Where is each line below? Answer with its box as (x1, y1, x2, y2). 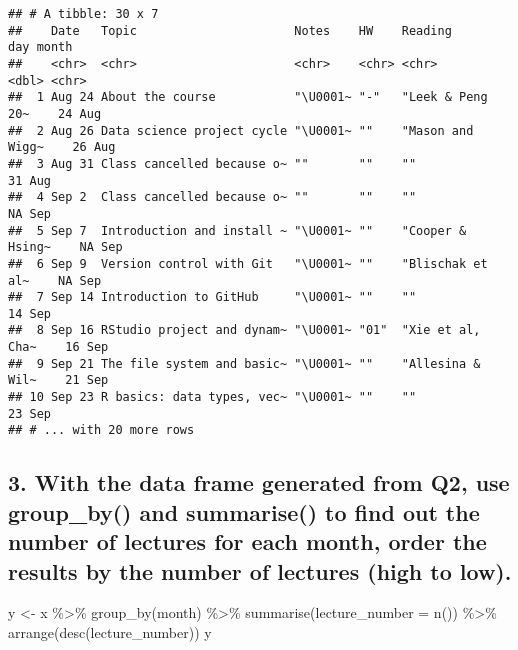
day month (8, 40, 73, 55)
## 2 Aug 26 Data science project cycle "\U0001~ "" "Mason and (8, 123, 474, 138)
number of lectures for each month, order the (8, 526, 487, 557)
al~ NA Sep (8, 273, 102, 288)
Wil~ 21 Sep (8, 373, 109, 388)
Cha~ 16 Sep (8, 340, 109, 355)
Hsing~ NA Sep (8, 240, 123, 255)
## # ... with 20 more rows (8, 423, 195, 438)
